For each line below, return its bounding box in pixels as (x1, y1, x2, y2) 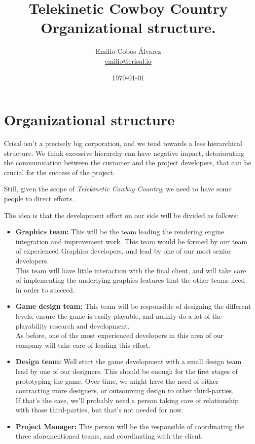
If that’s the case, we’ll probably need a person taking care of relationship (15, 395, 239, 405)
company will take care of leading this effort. (15, 339, 150, 350)
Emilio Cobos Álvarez (95, 46, 161, 56)
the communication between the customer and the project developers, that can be (4, 157, 252, 168)
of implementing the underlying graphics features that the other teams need (15, 275, 245, 285)
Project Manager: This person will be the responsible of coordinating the (15, 421, 245, 431)
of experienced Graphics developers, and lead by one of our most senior (15, 246, 231, 256)
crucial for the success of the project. (4, 167, 115, 177)
